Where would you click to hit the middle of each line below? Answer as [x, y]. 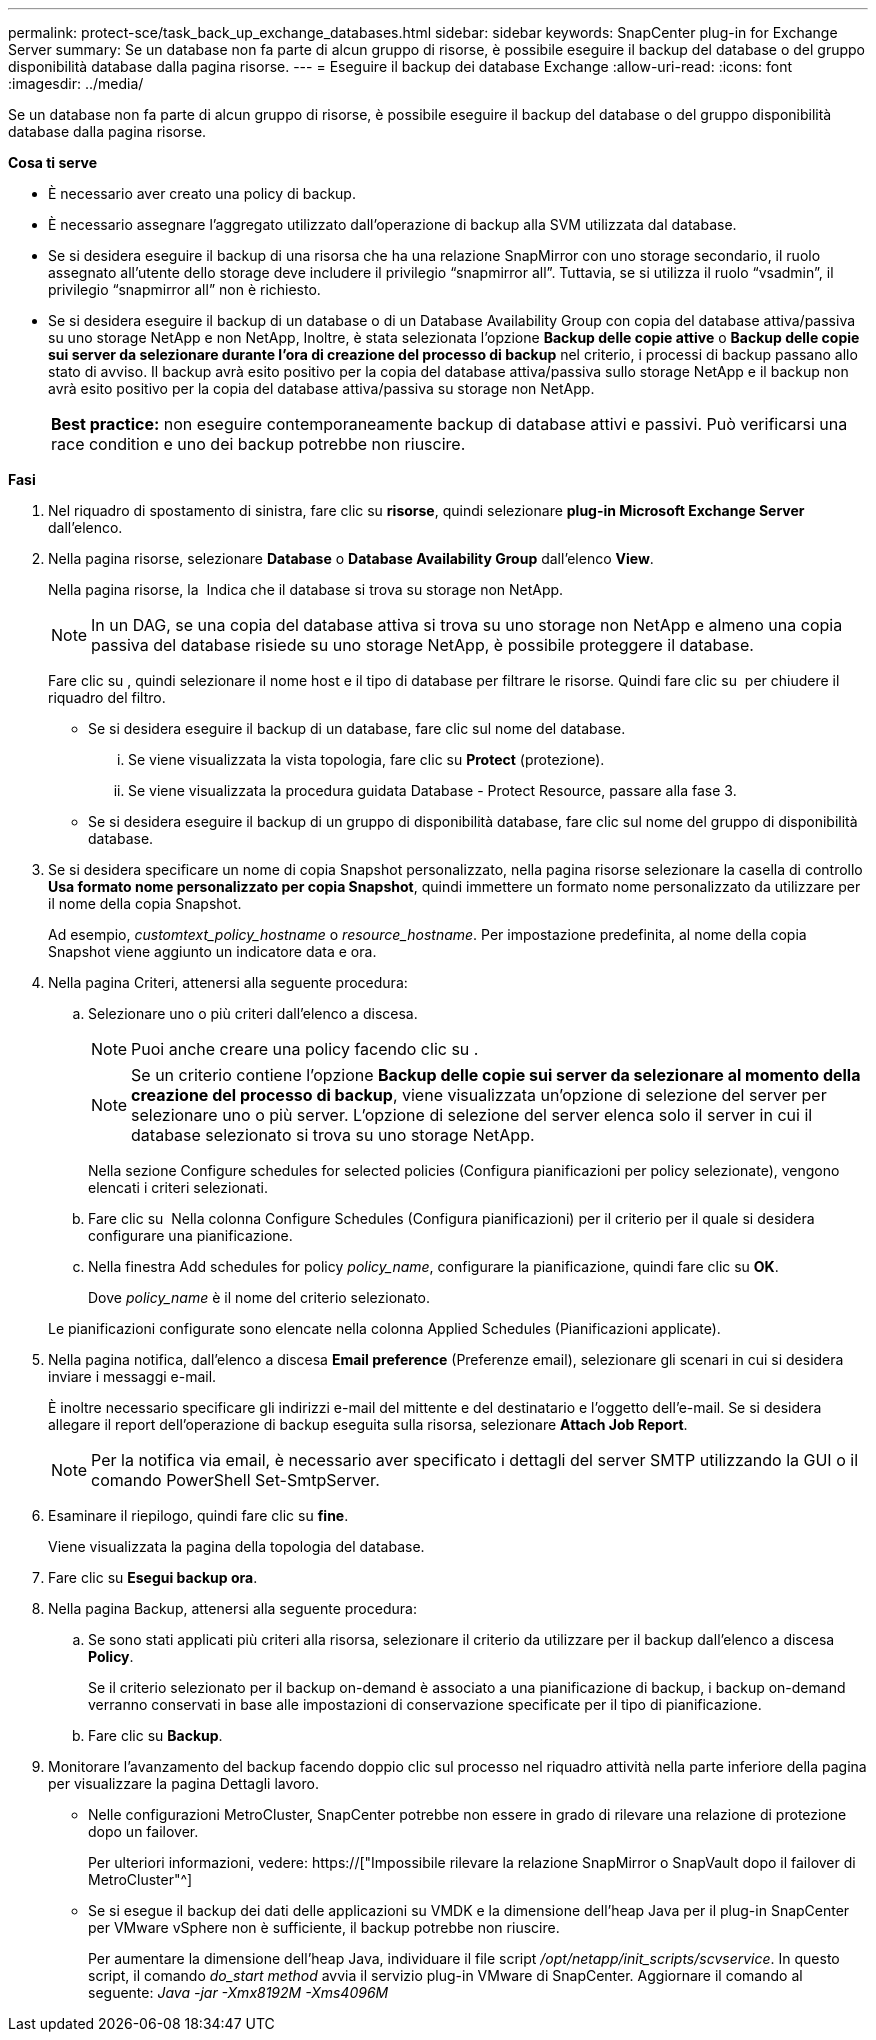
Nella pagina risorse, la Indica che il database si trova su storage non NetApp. [306, 589]
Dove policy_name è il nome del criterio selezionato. [259, 1297]
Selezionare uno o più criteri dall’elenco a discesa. [253, 1013]
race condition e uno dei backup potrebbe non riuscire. [258, 444]
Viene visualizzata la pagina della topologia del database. [236, 1546]
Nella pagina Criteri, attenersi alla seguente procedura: [228, 982]
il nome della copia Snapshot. [145, 903]
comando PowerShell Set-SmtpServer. [235, 1480]
